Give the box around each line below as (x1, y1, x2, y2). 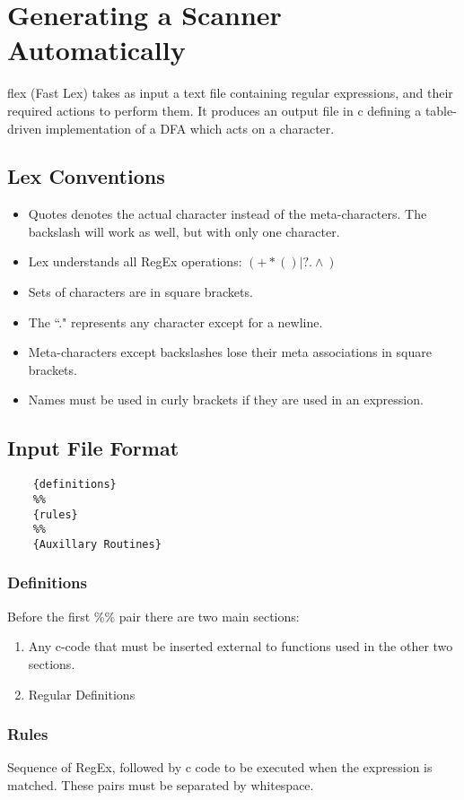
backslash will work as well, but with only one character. (28, 222, 340, 240)
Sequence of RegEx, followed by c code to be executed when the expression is (7, 758, 433, 777)
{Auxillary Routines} (32, 537, 162, 551)
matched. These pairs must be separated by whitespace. (7, 775, 314, 794)
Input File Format (7, 434, 179, 462)
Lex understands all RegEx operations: (28, 252, 242, 271)
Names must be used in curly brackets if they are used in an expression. (28, 390, 424, 409)
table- (425, 100, 457, 119)
